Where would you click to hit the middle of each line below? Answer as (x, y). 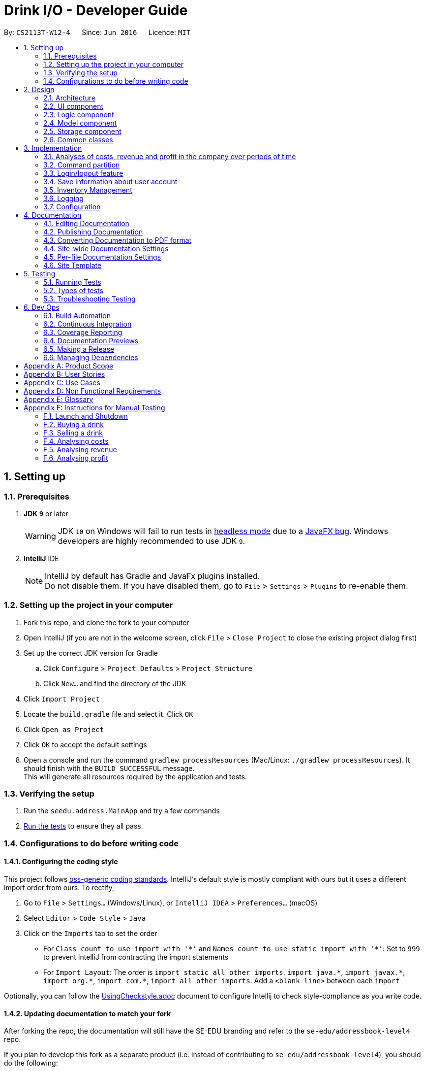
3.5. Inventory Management (88, 190)
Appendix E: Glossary (59, 399)
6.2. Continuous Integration (88, 324)
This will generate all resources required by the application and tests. (135, 776)
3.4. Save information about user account (110, 181)
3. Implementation (53, 148)
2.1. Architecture (70, 98)
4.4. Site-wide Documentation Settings (106, 248)
